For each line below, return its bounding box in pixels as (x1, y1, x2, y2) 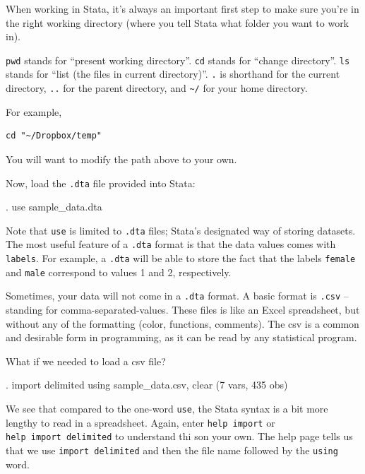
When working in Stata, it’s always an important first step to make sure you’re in (6, 1, 359, 16)
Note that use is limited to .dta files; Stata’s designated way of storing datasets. (6, 223, 356, 237)
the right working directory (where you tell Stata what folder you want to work (6, 15, 349, 30)
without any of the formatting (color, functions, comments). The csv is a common (6, 316, 359, 331)
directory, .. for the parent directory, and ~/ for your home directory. (6, 81, 308, 95)
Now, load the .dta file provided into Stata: (6, 175, 196, 190)
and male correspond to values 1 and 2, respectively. (6, 264, 232, 279)
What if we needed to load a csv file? (6, 353, 166, 368)
